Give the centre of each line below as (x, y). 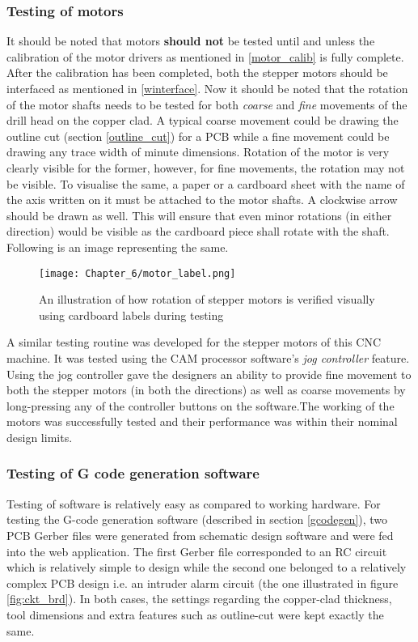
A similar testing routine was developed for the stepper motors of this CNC (194, 342)
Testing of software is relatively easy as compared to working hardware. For (194, 503)
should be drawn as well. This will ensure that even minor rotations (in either (199, 215)
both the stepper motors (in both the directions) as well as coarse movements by (206, 390)
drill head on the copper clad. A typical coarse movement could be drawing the (203, 120)
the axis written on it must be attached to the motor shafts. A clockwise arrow (202, 200)
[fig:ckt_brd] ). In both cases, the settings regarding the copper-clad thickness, (199, 599)
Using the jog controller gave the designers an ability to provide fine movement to (209, 374)
